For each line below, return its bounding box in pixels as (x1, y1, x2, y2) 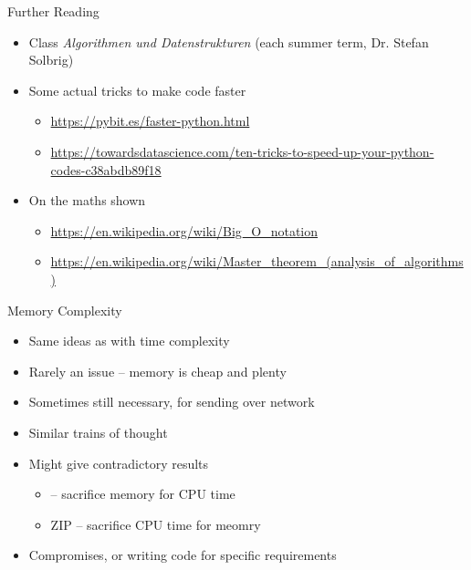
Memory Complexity (7, 300, 122, 319)
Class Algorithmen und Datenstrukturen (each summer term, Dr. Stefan (28, 32, 429, 51)
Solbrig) (28, 50, 74, 69)
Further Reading (7, 2, 99, 20)
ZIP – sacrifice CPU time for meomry (50, 514, 261, 534)
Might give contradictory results (28, 453, 209, 472)
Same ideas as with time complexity (28, 331, 230, 350)
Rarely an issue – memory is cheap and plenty (28, 361, 287, 380)
